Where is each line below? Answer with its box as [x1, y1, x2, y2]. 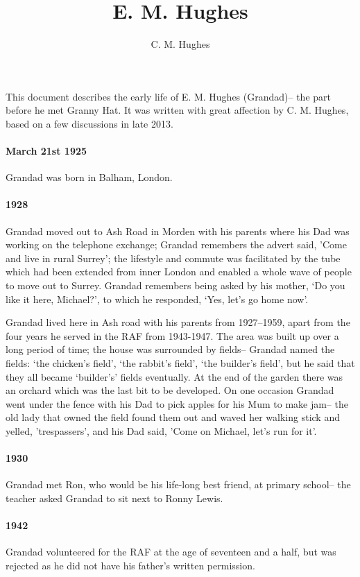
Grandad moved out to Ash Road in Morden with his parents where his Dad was [6, 223, 350, 238]
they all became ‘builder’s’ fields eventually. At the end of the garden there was [6, 369, 343, 384]
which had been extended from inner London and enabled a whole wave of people [6, 264, 352, 279]
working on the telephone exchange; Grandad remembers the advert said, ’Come [6, 237, 347, 252]
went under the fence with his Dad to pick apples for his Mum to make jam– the [6, 396, 348, 411]
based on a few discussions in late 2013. [6, 116, 173, 130]
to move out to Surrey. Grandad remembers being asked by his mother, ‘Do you [6, 278, 345, 293]
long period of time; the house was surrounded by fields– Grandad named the [6, 342, 335, 356]
